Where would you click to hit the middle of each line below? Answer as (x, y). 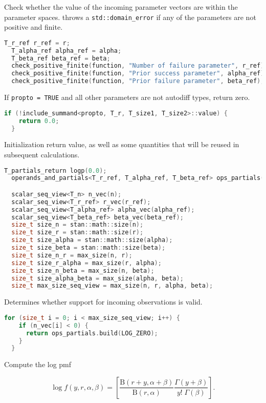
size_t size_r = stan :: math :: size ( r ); (77, 233)
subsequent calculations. (42, 154)
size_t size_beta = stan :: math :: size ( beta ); (88, 248)
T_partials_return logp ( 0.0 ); (56, 170)
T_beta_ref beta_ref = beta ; (61, 58)
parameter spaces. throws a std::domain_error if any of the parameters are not (130, 17)
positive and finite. (34, 27)
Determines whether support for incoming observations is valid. (103, 302)
